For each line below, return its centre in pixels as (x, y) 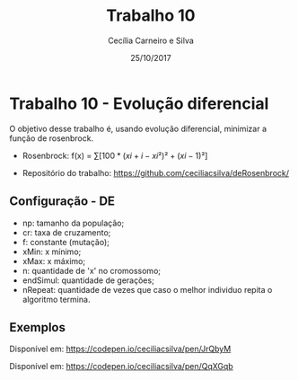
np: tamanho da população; (73, 223)
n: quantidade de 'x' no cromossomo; (92, 270)
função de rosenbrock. (52, 138)
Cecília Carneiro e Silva (151, 40)
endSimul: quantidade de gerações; (88, 280)
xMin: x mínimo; (52, 252)
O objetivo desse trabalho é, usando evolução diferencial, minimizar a (138, 128)
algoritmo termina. (56, 299)
